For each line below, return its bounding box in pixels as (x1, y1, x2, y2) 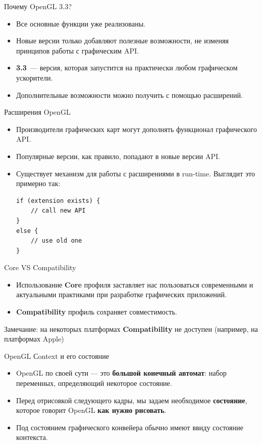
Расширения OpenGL (4, 107, 71, 117)
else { (16, 227, 38, 234)
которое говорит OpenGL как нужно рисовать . (16, 405, 167, 415)
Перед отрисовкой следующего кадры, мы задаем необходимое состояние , (16, 395, 247, 405)
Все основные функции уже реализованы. (16, 18, 146, 29)
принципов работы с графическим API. (16, 45, 139, 56)
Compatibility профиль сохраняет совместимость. (16, 306, 177, 317)
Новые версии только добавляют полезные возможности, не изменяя (16, 35, 229, 46)
